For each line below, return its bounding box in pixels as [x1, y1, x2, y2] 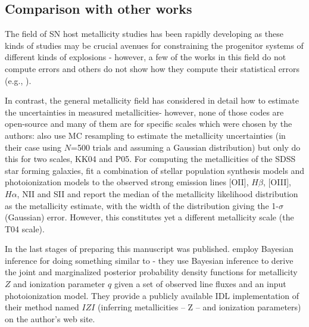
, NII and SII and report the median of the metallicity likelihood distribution [17, 187, 298, 200]
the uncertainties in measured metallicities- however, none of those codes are [5, 105, 284, 118]
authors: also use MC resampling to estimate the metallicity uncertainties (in [5, 129, 286, 141]
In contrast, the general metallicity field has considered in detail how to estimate [5, 94, 299, 107]
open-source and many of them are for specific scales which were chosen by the [5, 117, 292, 130]
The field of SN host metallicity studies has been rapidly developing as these [5, 27, 283, 40]
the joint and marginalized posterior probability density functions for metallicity [5, 266, 298, 278]
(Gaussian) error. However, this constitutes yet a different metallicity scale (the [5, 211, 294, 223]
